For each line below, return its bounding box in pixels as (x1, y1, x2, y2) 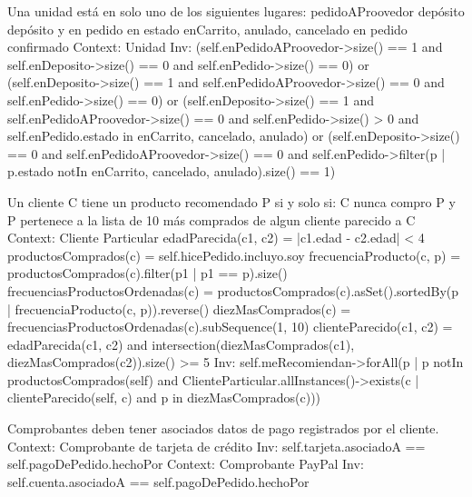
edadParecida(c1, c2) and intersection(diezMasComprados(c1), (7, 334, 355, 353)
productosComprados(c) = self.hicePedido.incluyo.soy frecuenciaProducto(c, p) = (7, 245, 461, 264)
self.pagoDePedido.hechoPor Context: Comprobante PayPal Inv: (7, 454, 364, 473)
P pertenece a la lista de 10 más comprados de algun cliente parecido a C (7, 210, 416, 229)
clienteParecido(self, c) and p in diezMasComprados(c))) (7, 388, 321, 407)
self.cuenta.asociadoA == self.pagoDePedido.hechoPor (7, 472, 310, 491)
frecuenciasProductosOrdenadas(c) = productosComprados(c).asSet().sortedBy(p (7, 281, 459, 300)
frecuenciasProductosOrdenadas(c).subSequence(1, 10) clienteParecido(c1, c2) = (7, 317, 453, 336)
